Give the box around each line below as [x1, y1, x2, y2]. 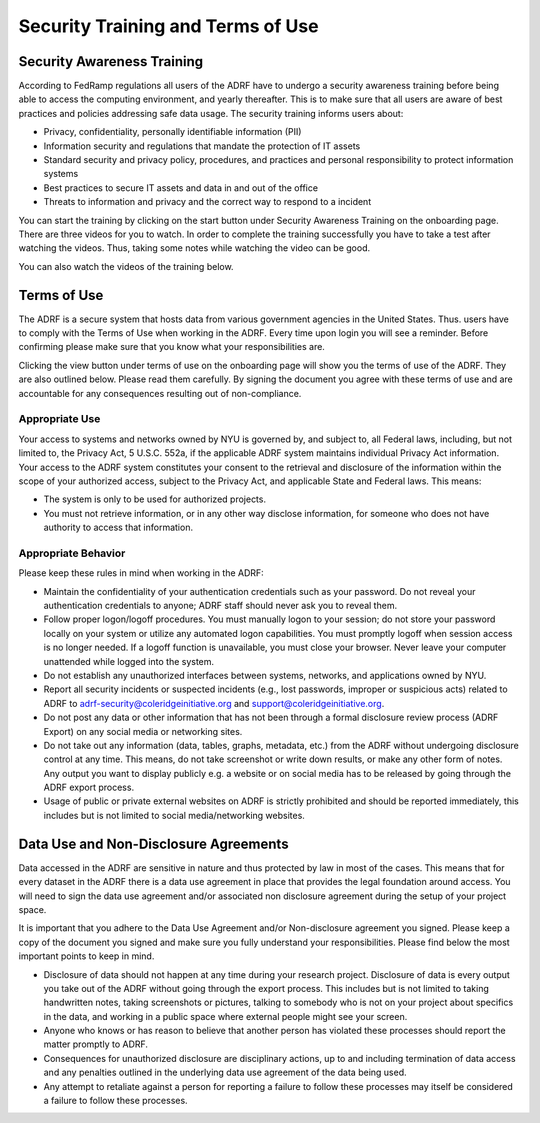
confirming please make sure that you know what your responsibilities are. [18, 341, 325, 353]
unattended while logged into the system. [43, 655, 215, 667]
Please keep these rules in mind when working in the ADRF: [18, 567, 264, 579]
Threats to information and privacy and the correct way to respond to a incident [43, 196, 372, 208]
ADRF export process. [43, 781, 135, 794]
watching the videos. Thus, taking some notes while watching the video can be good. [18, 242, 370, 254]
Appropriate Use [18, 412, 101, 426]
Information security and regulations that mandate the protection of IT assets [43, 140, 361, 152]
